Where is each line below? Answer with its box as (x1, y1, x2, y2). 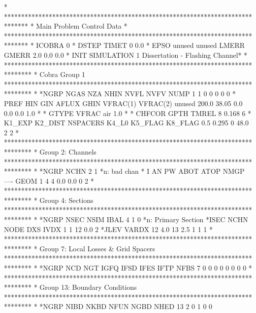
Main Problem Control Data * (36, 21, 128, 31)
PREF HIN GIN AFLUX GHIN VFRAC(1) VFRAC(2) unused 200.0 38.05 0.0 (4, 98, 243, 108)
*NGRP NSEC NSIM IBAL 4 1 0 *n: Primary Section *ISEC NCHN (39, 214, 248, 225)
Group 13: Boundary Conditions (39, 282, 137, 292)
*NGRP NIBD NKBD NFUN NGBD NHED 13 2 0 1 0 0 (39, 301, 213, 312)
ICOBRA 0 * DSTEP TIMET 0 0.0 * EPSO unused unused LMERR (36, 40, 245, 50)
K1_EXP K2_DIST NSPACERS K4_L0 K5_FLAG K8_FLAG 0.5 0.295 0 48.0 (4, 117, 249, 128)
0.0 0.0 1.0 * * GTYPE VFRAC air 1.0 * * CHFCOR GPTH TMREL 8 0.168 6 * (4, 108, 252, 118)
